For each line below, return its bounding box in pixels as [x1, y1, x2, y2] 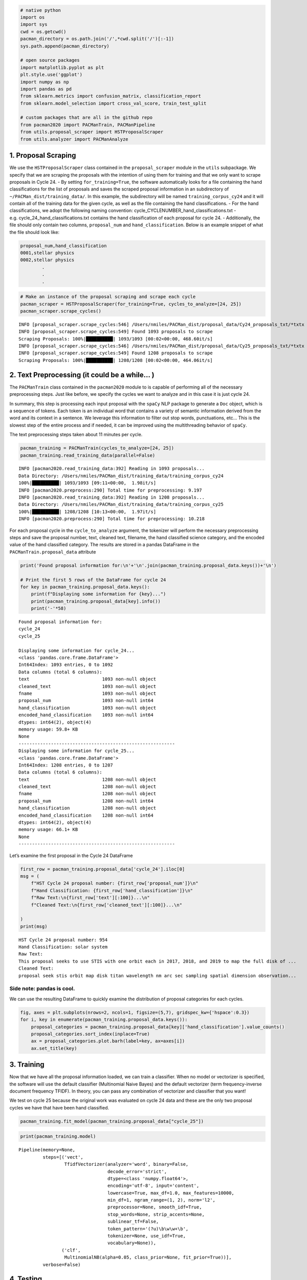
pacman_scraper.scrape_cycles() [20, 308, 102, 314]
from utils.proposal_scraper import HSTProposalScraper [20, 129, 164, 135]
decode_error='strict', [107, 1168, 167, 1175]
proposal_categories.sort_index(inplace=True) [31, 1031, 150, 1037]
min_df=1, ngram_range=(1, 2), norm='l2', [107, 1197, 216, 1203]
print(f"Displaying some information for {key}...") [31, 591, 166, 597]
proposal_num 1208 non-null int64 [18, 798, 153, 804]
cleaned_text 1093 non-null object [18, 684, 156, 689]
